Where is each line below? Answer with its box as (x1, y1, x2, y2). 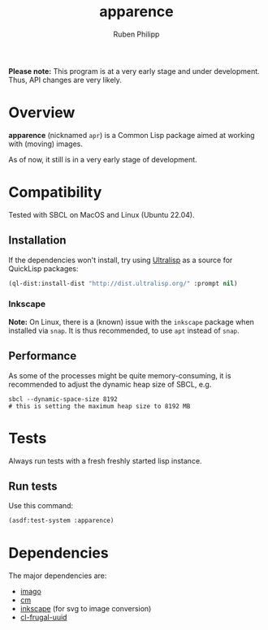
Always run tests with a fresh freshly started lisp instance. (8, 455, 202, 465)
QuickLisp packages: (8, 263, 79, 274)
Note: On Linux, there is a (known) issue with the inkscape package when (8, 317, 254, 326)
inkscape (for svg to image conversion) (19, 604, 152, 614)
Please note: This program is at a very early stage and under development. (8, 66, 260, 76)
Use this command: (8, 501, 74, 511)
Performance (8, 349, 77, 363)
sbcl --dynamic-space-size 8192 (8, 395, 118, 403)
